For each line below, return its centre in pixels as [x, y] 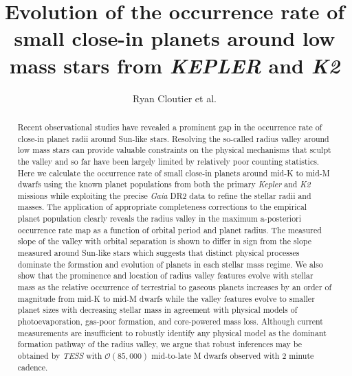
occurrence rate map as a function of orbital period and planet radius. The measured [169, 230]
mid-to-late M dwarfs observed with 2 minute [233, 356]
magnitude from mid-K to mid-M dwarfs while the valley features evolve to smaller [166, 298]
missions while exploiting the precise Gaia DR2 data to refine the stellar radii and [164, 195]
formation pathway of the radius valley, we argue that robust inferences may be [160, 344]
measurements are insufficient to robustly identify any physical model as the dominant [172, 332]
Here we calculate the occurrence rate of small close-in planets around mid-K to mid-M [174, 173]
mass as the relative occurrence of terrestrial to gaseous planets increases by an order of [175, 287]
